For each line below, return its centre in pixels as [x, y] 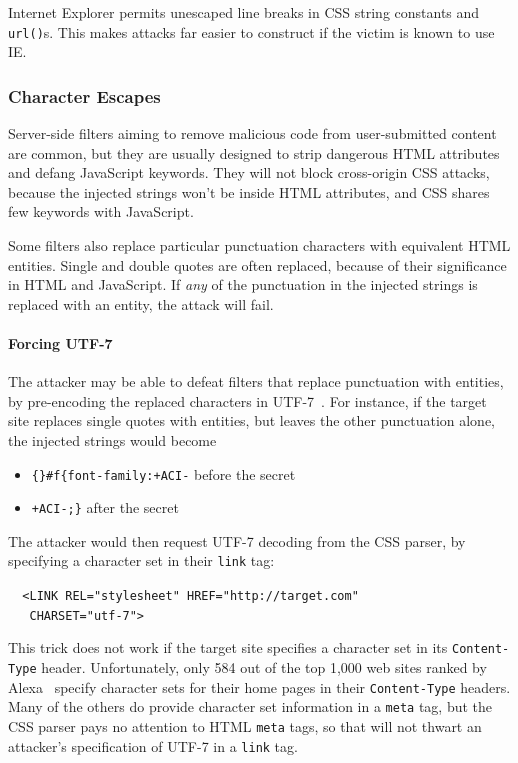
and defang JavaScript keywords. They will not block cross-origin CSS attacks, [249, 172]
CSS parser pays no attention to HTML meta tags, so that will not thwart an [245, 726]
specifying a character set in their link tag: [141, 560]
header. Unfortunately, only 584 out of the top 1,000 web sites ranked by [264, 667]
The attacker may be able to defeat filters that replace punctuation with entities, [256, 381]
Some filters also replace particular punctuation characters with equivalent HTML [259, 245]
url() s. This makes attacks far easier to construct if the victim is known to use [251, 31]
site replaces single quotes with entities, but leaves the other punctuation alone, [252, 420]
